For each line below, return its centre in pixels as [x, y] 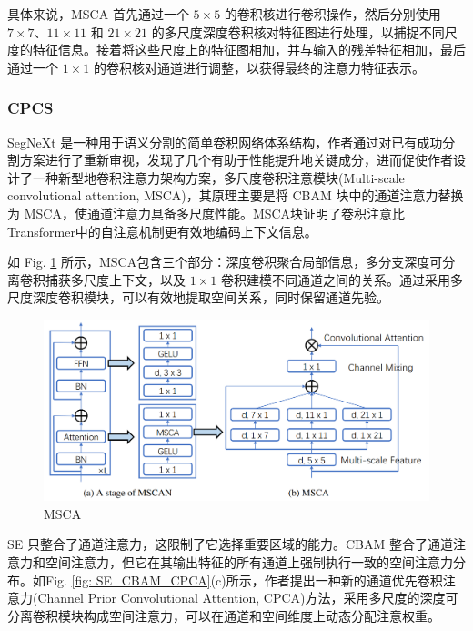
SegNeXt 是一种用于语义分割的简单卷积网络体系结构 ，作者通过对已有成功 [225, 142]
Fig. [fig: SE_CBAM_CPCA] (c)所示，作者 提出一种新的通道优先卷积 [244, 580]
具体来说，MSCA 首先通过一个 [98, 14]
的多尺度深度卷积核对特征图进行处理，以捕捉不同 [298, 31]
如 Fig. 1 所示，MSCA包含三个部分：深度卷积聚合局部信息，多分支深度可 [225, 262]
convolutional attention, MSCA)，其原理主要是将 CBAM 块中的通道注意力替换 [236, 195]
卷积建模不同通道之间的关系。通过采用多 [342, 279]
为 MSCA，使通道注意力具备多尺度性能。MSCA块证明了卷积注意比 [206, 213]
